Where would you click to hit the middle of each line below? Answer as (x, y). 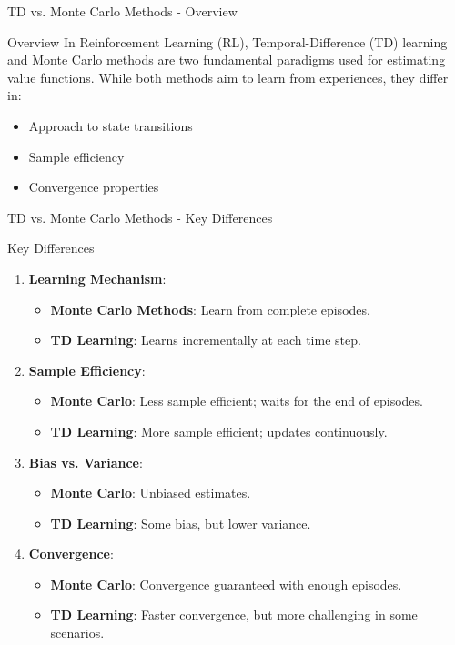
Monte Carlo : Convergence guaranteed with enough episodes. (226, 584)
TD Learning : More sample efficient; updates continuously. (219, 431)
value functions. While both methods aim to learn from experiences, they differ (228, 77)
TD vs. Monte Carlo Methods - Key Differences (140, 217)
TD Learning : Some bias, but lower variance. (181, 523)
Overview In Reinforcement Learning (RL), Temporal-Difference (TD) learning (227, 41)
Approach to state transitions (111, 125)
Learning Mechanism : (97, 278)
